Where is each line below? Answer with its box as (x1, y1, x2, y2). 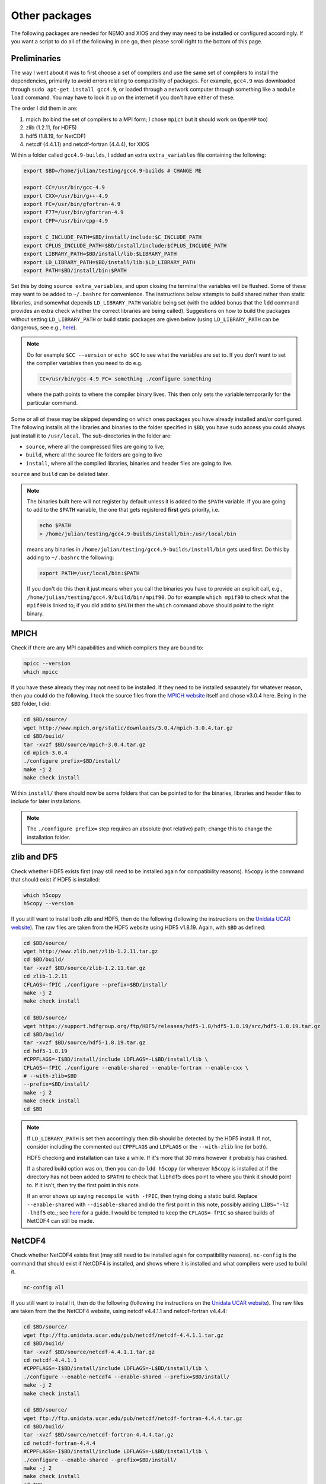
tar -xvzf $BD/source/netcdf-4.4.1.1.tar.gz (23, 1348, 155, 1355)
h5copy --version (23, 900, 74, 907)
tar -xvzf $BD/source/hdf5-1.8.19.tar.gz (23, 1039, 146, 1046)
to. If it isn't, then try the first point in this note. (27, 1181, 140, 1188)
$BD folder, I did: (11, 700, 52, 708)
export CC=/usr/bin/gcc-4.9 (23, 184, 105, 191)
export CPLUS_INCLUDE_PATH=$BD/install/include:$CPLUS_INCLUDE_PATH (23, 242, 227, 249)
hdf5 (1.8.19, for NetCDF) (25, 132, 86, 139)
